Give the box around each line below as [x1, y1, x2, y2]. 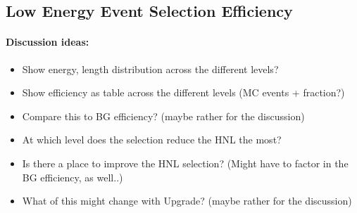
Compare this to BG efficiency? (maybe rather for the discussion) [22, 108, 305, 123]
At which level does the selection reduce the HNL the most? [22, 132, 282, 147]
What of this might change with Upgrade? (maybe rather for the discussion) [22, 193, 352, 208]
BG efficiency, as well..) [22, 169, 123, 184]
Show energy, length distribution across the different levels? [22, 61, 279, 76]
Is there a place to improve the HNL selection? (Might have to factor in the [22, 155, 349, 170]
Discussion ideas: [6, 34, 89, 49]
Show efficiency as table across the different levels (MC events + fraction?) [22, 85, 345, 100]
